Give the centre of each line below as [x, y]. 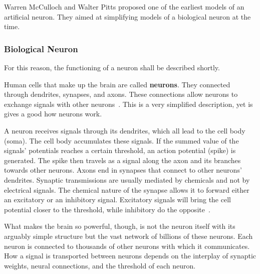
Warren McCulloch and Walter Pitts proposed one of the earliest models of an [124, 7]
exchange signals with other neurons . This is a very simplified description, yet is [128, 104]
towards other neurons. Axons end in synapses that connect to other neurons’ [123, 170]
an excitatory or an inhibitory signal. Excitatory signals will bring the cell [117, 199]
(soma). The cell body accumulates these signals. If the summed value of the [121, 140]
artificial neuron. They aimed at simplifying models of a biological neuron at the [127, 16]
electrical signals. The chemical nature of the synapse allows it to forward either [127, 189]
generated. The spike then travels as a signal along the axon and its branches [122, 160]
